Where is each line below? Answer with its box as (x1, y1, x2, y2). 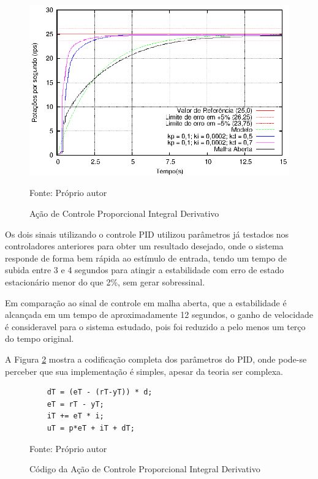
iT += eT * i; (47, 412, 104, 421)
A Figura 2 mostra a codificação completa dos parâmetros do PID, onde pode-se (5, 353, 307, 365)
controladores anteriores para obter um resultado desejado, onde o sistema (5, 240, 284, 252)
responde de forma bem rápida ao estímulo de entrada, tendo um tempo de (5, 251, 287, 264)
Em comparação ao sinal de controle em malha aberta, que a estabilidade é (5, 296, 287, 309)
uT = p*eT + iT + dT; (47, 423, 135, 432)
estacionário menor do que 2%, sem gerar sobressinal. (5, 276, 205, 289)
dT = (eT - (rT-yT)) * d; (47, 388, 153, 397)
